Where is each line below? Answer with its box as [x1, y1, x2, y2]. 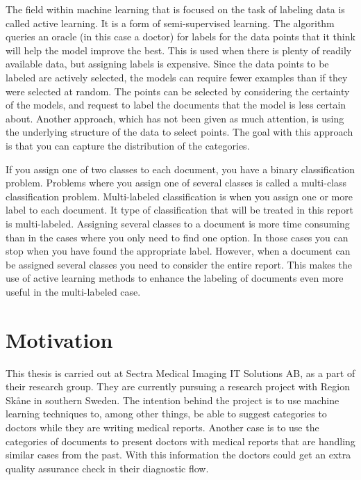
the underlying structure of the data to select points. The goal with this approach [6, 125, 353, 139]
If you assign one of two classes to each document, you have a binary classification [6, 161, 355, 176]
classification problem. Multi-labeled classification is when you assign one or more [6, 189, 353, 203]
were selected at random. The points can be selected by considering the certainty [6, 83, 350, 98]
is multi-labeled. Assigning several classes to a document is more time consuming [6, 216, 350, 230]
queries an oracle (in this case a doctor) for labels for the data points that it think [6, 29, 355, 44]
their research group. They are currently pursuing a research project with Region [6, 379, 350, 394]
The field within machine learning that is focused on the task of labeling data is [6, 2, 345, 16]
